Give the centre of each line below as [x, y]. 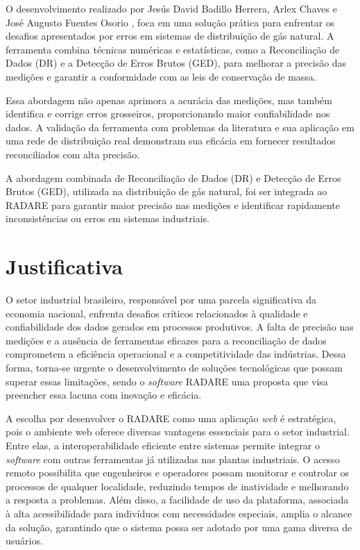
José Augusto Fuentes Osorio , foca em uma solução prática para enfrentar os [170, 22]
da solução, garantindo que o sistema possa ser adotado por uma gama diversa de [179, 527]
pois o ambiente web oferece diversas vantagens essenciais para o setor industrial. [178, 432]
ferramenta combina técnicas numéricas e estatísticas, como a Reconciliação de [173, 49]
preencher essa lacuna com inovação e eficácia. [104, 395]
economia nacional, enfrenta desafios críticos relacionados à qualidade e [157, 313]
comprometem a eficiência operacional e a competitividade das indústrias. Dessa [176, 354]
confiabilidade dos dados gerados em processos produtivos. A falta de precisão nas [180, 327]
